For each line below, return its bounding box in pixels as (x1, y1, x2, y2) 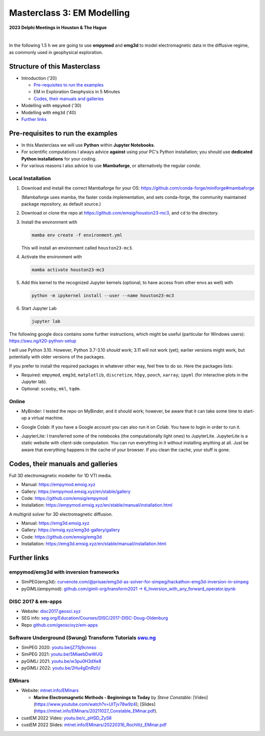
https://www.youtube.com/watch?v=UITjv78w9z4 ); (35, 701, 139, 707)
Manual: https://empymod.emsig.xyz (21, 482, 96, 488)
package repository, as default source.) (21, 201, 101, 207)
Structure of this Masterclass (9, 62, 101, 71)
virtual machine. (31, 415, 64, 421)
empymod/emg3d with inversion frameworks (9, 569, 120, 575)
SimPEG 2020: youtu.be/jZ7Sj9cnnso (21, 644, 97, 650)
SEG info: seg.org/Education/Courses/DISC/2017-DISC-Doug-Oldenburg (21, 615, 168, 621)
